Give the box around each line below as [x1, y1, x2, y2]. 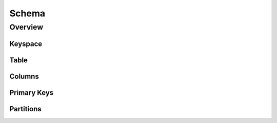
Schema [9, 8, 46, 19]
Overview [9, 22, 44, 32]
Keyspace [9, 39, 43, 48]
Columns [9, 72, 39, 81]
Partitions [9, 105, 42, 113]
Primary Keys [9, 88, 54, 97]
